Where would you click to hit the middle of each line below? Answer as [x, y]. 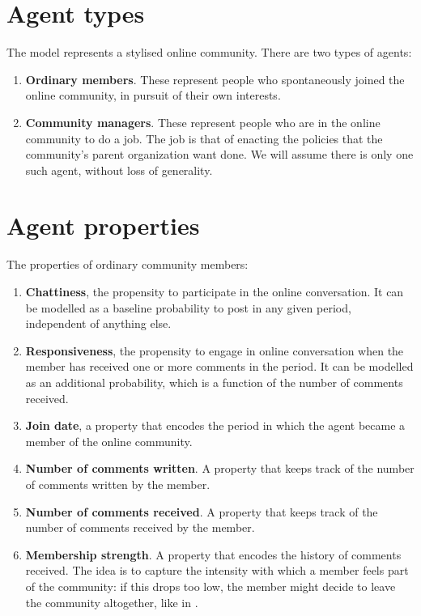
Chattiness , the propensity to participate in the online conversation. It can [215, 291]
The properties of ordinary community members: [128, 264]
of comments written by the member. [118, 484]
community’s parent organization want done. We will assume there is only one [219, 154]
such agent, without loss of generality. [119, 170]
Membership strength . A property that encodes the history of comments [213, 554]
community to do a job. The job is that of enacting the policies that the [204, 138]
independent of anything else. [98, 323]
